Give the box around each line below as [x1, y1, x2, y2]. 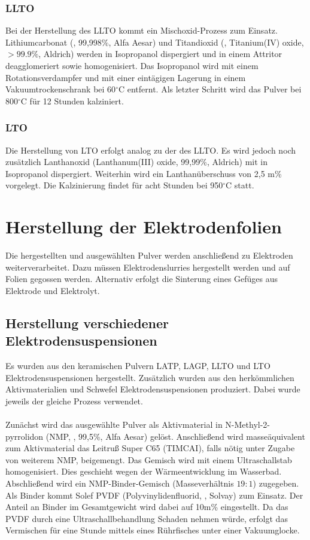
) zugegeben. [253, 477, 299, 489]
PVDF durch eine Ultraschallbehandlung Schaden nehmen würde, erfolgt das [5, 512, 288, 524]
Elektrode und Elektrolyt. [5, 284, 100, 296]
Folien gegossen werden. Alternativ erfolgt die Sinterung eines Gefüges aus [5, 272, 278, 285]
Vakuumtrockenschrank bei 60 [5, 83, 116, 95]
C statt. [226, 179, 254, 191]
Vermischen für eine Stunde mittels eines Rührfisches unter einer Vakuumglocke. [5, 524, 300, 536]
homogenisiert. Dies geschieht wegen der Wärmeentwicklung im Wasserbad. [5, 465, 282, 478]
